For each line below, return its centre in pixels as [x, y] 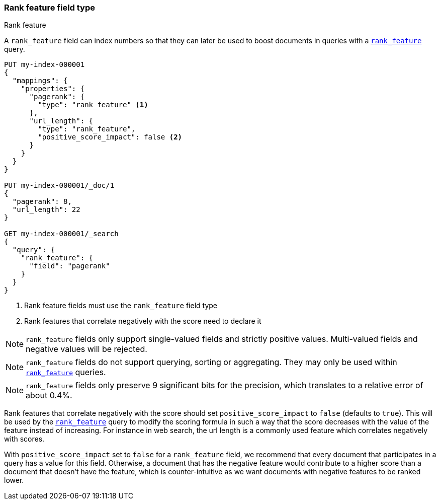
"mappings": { [40, 81]
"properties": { [53, 89]
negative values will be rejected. [86, 349]
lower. [14, 480]
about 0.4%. [49, 395]
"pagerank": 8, [42, 202]
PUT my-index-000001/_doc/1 [59, 186]
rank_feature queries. [66, 372]
